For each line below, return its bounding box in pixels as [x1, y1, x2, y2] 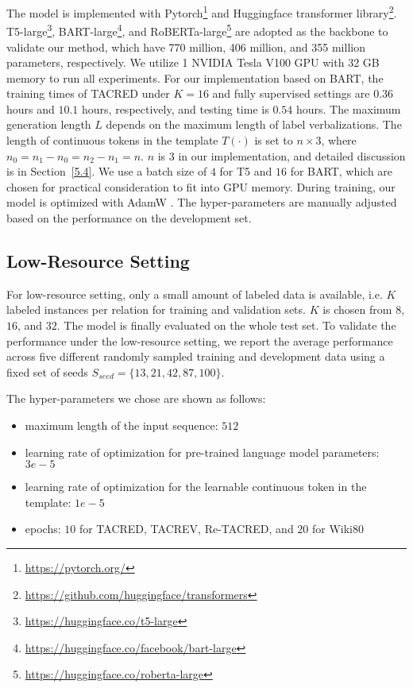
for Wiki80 [311, 520, 364, 537]
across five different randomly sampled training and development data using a [6, 348, 385, 365]
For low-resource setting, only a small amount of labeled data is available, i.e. [6, 285, 383, 302]
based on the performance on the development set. [6, 210, 252, 226]
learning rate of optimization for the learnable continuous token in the [25, 478, 367, 495]
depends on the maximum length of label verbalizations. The [106, 116, 402, 133]
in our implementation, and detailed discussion [178, 147, 406, 164]
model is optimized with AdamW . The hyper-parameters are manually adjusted [6, 194, 397, 211]
